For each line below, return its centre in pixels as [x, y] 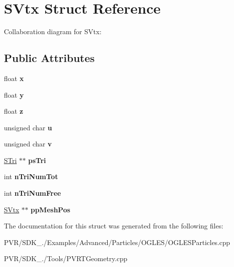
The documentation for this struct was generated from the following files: [114, 226]
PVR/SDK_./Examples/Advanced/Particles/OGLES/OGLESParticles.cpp [117, 242]
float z [14, 111]
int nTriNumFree [33, 193]
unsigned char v [28, 144]
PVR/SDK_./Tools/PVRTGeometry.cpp [66, 258]
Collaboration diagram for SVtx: [53, 31]
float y [14, 94]
